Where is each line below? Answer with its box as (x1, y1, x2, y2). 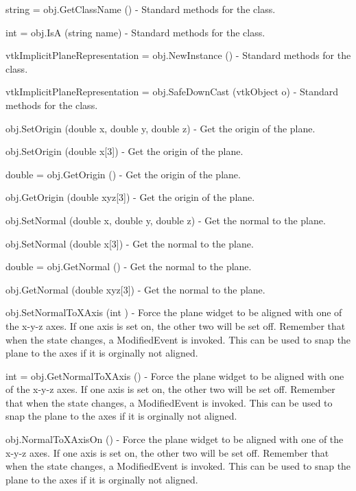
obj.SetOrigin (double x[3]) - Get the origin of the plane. (5, 144, 244, 158)
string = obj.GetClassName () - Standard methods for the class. (5, 2, 276, 16)
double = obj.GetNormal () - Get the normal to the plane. (5, 259, 252, 274)
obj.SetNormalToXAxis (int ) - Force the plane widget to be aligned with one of (5, 305, 342, 320)
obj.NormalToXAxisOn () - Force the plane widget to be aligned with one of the (5, 432, 344, 446)
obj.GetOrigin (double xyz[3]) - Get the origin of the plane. (5, 190, 255, 204)
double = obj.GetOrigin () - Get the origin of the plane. (5, 167, 241, 181)
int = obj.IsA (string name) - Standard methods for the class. (5, 25, 265, 39)
